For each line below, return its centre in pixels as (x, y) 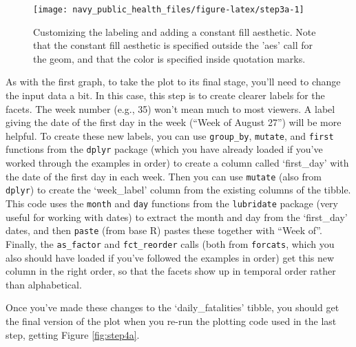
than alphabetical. (44, 284)
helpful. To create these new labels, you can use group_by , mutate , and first (170, 135)
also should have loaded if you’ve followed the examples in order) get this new (170, 257)
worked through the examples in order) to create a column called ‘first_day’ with (177, 163)
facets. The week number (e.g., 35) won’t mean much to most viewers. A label (170, 108)
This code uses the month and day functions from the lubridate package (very (172, 203)
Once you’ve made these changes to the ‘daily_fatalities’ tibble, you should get (172, 307)
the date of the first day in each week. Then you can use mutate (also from (164, 176)
